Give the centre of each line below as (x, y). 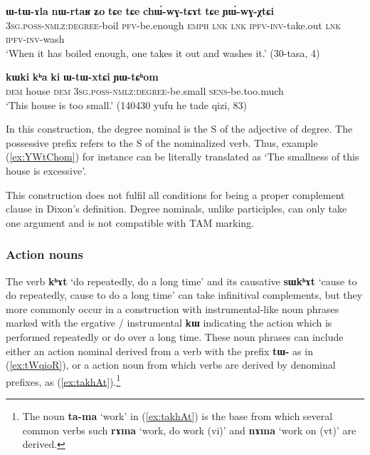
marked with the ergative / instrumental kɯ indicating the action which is (169, 323)
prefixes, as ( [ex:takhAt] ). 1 (63, 380)
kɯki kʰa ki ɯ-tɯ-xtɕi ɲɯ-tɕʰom (82, 77)
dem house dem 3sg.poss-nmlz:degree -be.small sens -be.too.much (145, 90)
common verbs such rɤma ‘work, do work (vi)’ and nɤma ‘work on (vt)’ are (189, 430)
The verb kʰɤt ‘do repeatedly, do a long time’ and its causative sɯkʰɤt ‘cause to (181, 281)
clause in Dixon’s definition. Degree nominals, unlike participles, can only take (176, 209)
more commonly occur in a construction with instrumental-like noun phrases (173, 308)
